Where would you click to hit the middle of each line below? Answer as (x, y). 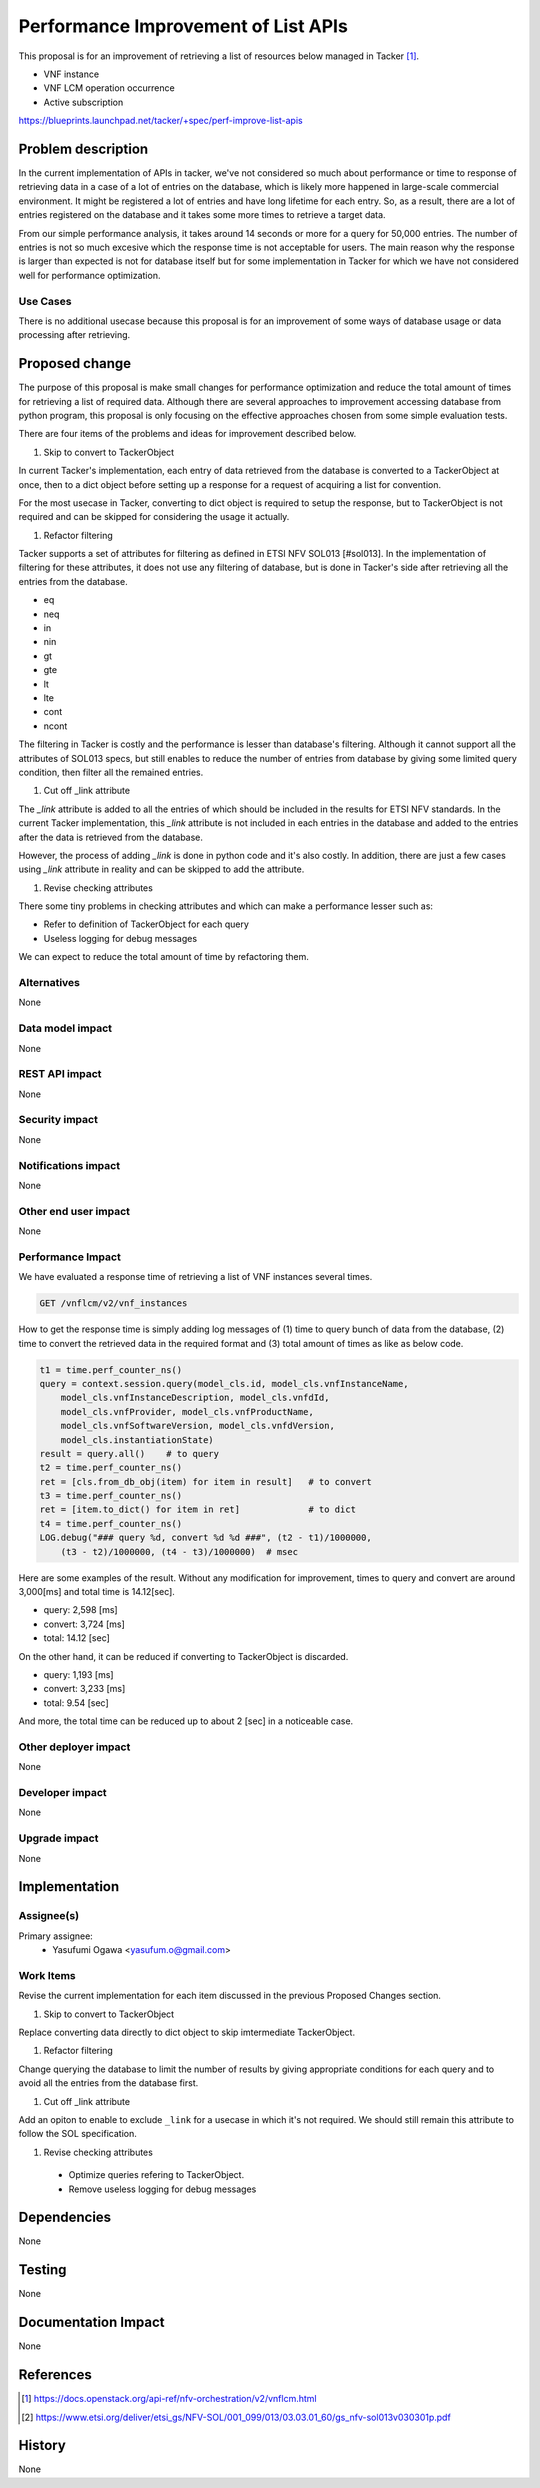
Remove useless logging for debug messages (162, 2189)
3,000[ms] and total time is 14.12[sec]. (96, 1592)
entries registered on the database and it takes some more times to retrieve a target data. (202, 215)
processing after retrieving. (74, 335)
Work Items (47, 1975)
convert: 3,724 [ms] (84, 1624)
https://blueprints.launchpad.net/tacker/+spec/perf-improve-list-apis (161, 121)
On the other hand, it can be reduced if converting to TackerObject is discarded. (183, 1656)
